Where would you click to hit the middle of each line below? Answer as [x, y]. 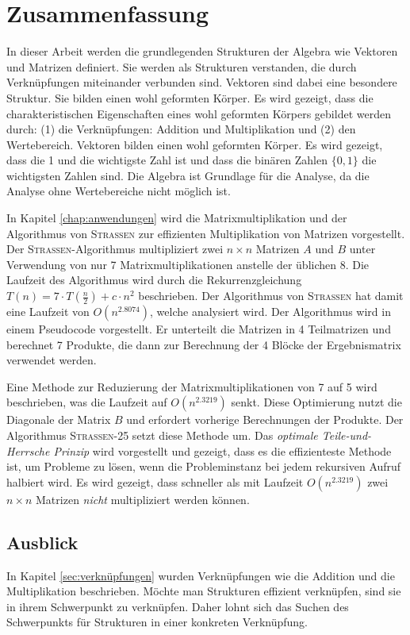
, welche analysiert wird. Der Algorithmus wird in [270, 312]
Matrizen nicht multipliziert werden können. [143, 499]
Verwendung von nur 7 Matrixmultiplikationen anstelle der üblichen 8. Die [188, 264]
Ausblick [42, 542]
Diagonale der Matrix [59, 419]
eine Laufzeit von [48, 312]
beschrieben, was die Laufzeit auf [87, 402]
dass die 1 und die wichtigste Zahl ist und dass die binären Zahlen [167, 160]
